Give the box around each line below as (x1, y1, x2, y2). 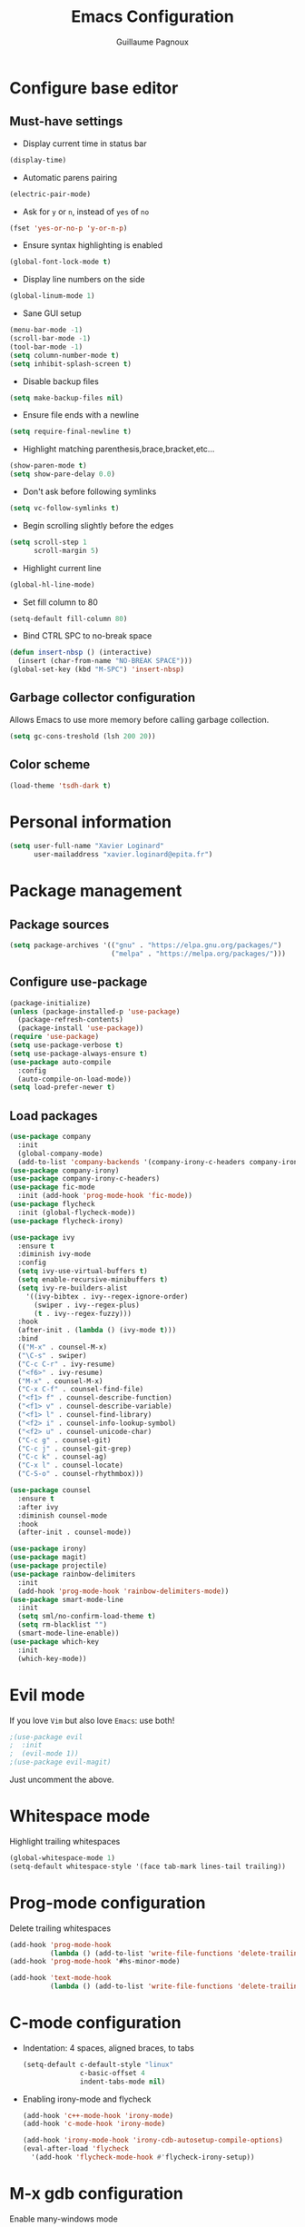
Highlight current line (22, 562, 102, 573)
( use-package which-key (9, 1637, 100, 1646)
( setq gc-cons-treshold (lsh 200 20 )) (9, 731, 156, 741)
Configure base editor (9, 77, 179, 98)
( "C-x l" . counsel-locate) (17, 1460, 124, 1470)
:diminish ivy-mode (17, 1250, 92, 1259)
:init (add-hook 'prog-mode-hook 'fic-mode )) (17, 1192, 193, 1201)
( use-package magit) (9, 1553, 88, 1562)
